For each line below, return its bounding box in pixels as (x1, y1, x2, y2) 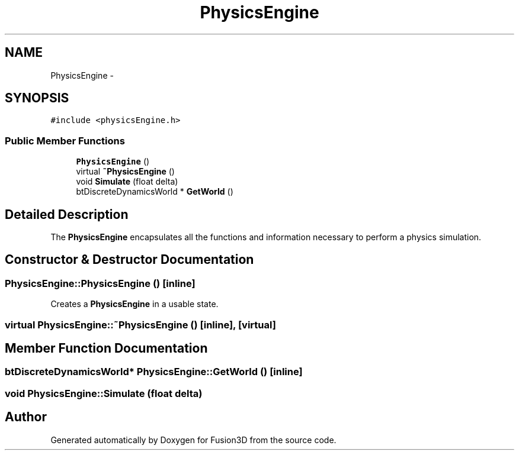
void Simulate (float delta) (76, 176, 178, 187)
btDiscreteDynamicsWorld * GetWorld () (76, 186, 233, 197)
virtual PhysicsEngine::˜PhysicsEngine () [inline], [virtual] (5, 318, 276, 331)
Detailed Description (5, 206, 129, 222)
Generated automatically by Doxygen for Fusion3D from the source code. (50, 434, 337, 445)
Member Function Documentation (5, 341, 208, 356)
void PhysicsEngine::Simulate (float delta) (5, 387, 203, 399)
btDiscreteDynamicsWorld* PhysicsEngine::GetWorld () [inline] (5, 366, 303, 378)
